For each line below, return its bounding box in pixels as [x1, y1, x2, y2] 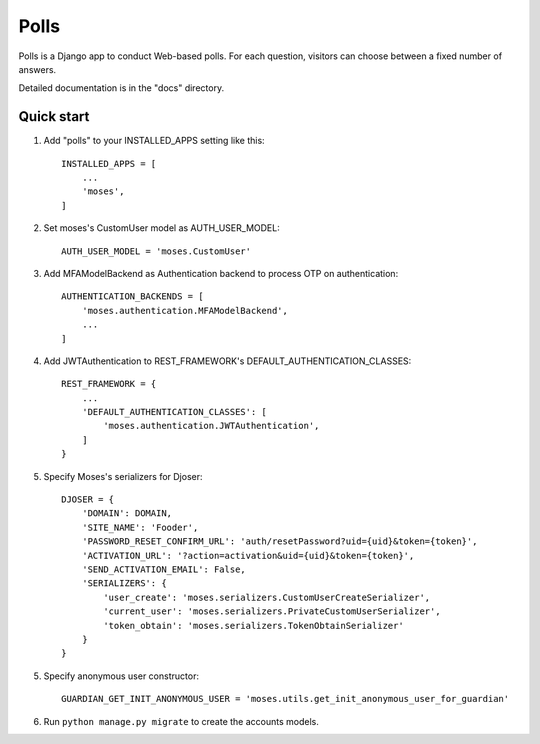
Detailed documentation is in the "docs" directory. [18, 82, 225, 94]
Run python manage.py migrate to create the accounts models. [43, 715, 319, 727]
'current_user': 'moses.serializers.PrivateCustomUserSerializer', [103, 606, 441, 617]
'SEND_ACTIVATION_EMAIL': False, [81, 564, 247, 575]
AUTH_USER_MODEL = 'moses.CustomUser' [61, 245, 252, 257]
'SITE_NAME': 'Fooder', [81, 521, 199, 533]
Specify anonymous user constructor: [43, 670, 200, 682]
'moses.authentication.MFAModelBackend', [81, 305, 289, 316]
